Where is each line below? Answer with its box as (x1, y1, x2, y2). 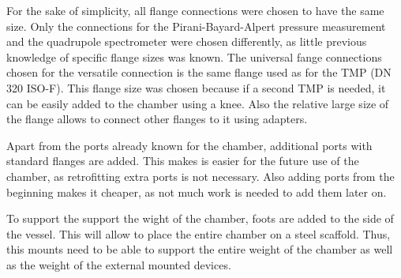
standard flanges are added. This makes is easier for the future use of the (6, 152, 359, 169)
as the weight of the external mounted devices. (6, 256, 231, 272)
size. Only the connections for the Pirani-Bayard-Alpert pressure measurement (6, 17, 386, 34)
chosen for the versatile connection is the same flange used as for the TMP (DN (6, 64, 392, 81)
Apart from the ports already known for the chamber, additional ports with (6, 137, 373, 153)
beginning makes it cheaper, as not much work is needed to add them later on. (6, 183, 387, 200)
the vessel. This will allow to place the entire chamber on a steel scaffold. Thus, (6, 225, 391, 242)
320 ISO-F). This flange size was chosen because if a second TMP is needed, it (6, 79, 386, 96)
